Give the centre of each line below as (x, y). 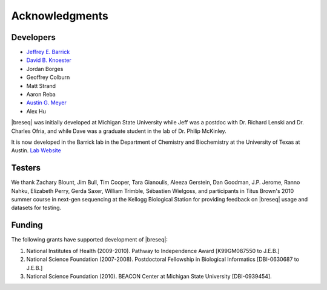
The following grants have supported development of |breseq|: (89, 240)
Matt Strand (41, 86)
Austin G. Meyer (46, 103)
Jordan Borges (45, 69)
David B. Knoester (49, 60)
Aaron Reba (41, 95)
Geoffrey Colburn (48, 77)
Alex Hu (36, 111)
